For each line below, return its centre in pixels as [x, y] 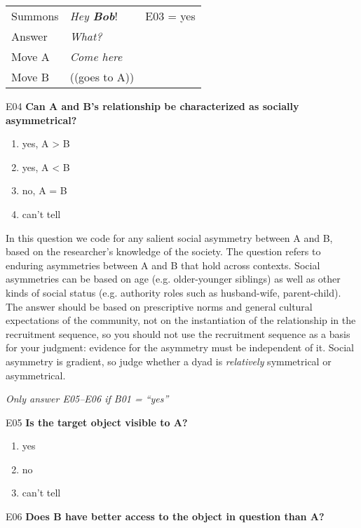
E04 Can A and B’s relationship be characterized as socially [152, 106]
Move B [30, 77]
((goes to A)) [102, 77]
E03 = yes [170, 16]
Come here [96, 56]
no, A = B [45, 190]
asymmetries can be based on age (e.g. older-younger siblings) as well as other [173, 279]
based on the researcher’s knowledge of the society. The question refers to [163, 251]
